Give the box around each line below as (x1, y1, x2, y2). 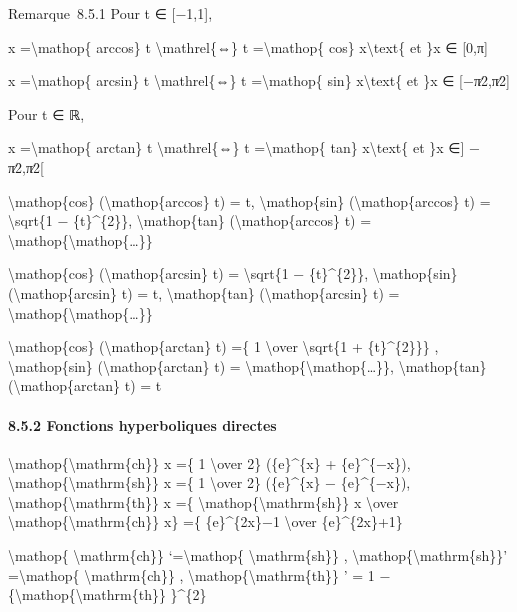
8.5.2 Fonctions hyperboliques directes (8, 414, 277, 435)
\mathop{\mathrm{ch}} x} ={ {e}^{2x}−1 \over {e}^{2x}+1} (8, 511, 403, 532)
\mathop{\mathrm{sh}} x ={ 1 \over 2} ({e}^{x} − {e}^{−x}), (8, 472, 411, 493)
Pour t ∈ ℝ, (8, 103, 85, 124)
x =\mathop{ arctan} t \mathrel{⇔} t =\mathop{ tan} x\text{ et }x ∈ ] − (8, 137, 480, 158)
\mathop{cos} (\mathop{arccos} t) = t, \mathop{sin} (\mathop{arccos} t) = (8, 190, 491, 211)
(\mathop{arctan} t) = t (8, 375, 162, 396)
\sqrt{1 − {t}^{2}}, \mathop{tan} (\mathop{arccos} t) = (8, 210, 372, 231)
